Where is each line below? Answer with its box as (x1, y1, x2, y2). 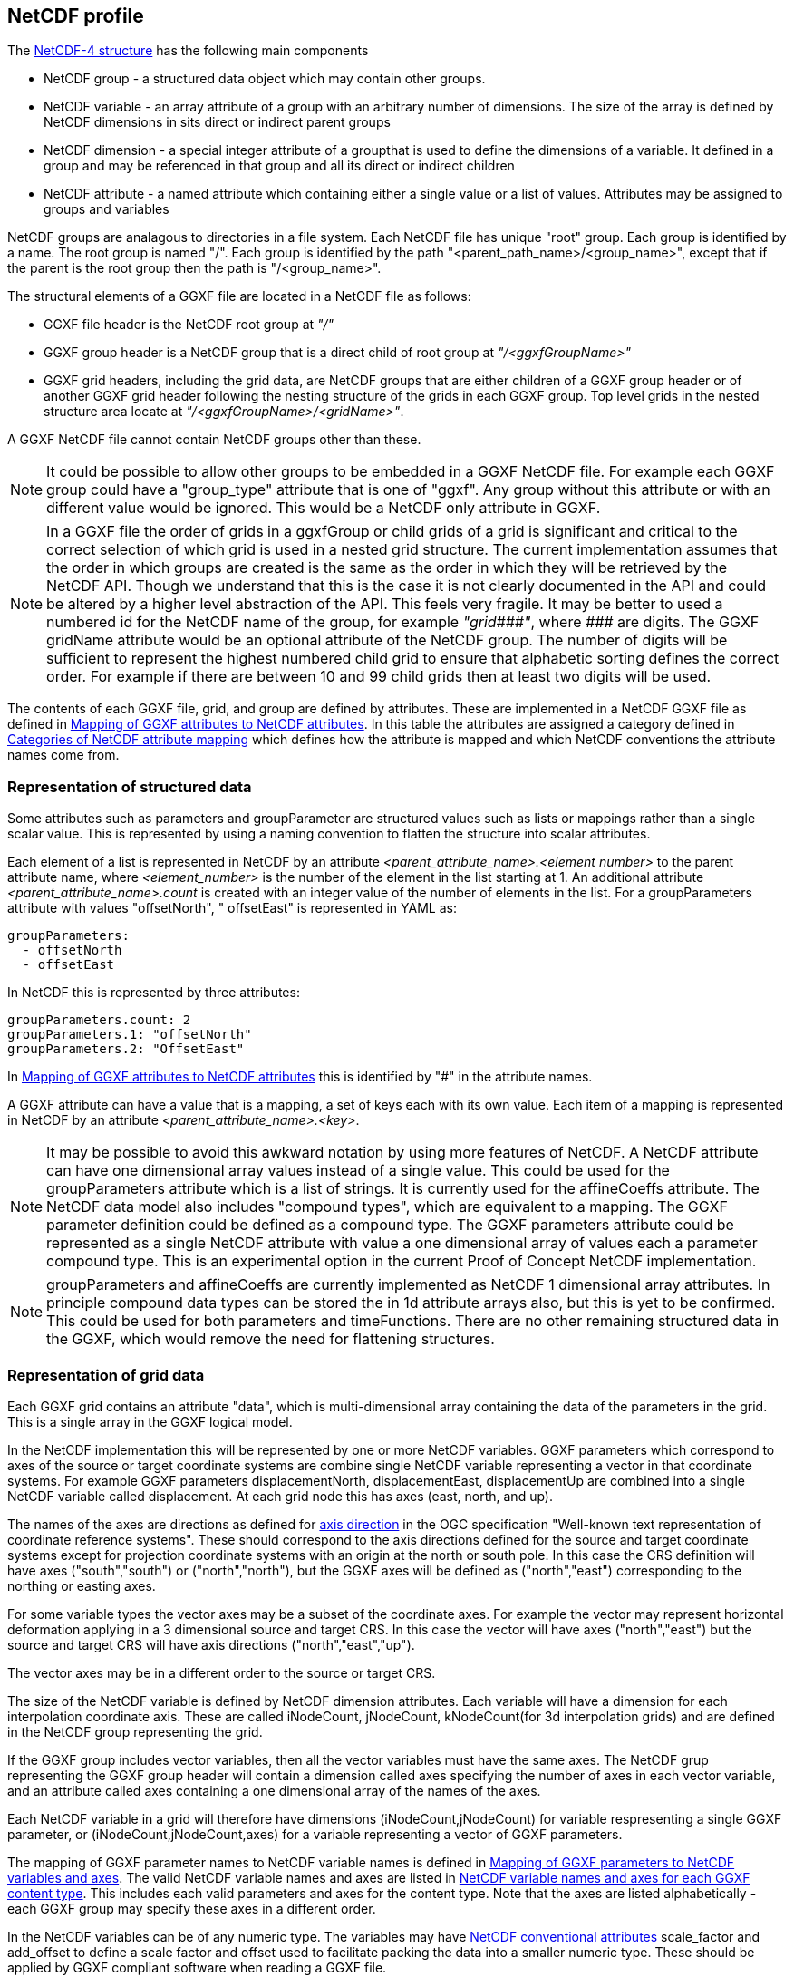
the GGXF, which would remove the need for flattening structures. (46, 1330, 495, 1349)
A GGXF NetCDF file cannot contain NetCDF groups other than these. (7, 431, 421, 448)
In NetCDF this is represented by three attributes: (7, 984, 300, 1001)
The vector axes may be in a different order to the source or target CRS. (7, 1664, 436, 1681)
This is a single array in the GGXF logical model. (7, 1413, 293, 1429)
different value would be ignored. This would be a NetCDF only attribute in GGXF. (46, 499, 601, 518)
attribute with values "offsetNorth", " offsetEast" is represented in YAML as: (7, 900, 457, 916)
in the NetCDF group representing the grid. (7, 1723, 263, 1740)
